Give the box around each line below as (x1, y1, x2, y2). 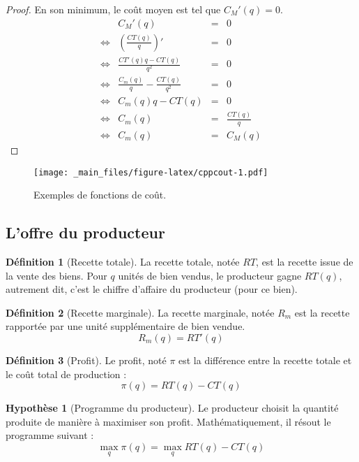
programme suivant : (6, 428, 94, 442)
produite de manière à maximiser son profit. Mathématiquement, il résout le (6, 414, 331, 428)
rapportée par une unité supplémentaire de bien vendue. (6, 319, 245, 333)
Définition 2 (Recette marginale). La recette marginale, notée (6, 305, 275, 319)
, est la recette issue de (256, 254, 353, 268)
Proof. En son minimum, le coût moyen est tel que (6, 2, 221, 16)
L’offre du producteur (6, 222, 165, 243)
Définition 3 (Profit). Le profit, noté (6, 352, 167, 367)
